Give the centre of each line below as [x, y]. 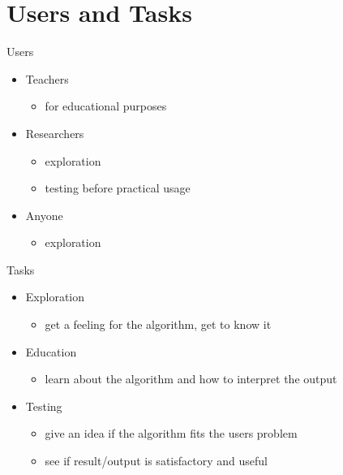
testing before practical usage [118, 188]
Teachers [47, 78]
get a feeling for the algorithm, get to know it [158, 324]
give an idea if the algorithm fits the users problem [171, 433]
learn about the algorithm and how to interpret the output [191, 379]
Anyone [44, 215]
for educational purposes [106, 106]
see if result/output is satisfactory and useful [156, 461]
